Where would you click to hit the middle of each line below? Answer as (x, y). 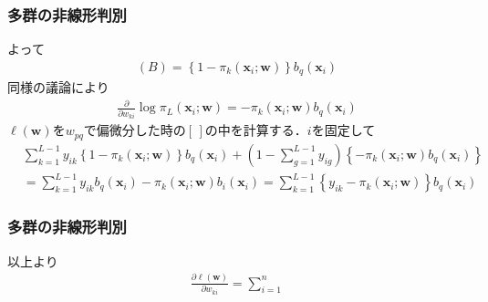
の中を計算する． (256, 130)
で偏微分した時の (135, 130)
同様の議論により (58, 87)
